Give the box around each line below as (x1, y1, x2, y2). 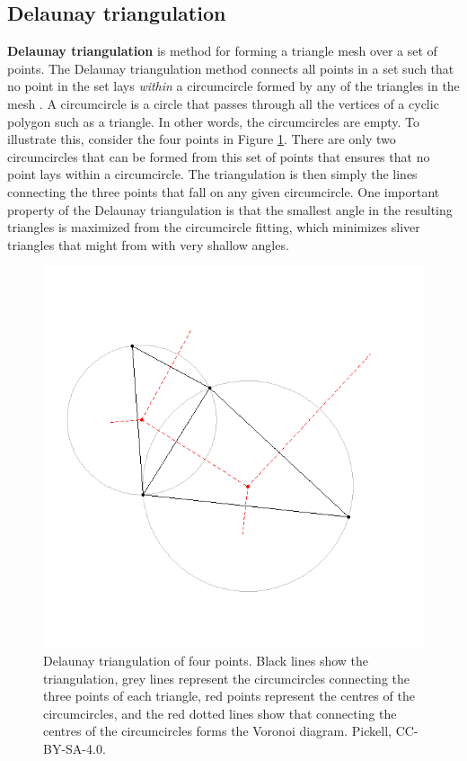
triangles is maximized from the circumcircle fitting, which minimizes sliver (7, 218, 420, 237)
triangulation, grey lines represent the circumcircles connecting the (43, 668, 410, 687)
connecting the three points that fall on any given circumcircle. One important (7, 182, 440, 201)
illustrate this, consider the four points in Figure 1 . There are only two (7, 130, 396, 148)
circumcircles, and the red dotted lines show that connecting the (43, 703, 397, 722)
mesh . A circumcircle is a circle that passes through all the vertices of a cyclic (7, 94, 439, 112)
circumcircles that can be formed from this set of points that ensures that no (7, 147, 430, 166)
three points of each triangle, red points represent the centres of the (43, 686, 415, 705)
